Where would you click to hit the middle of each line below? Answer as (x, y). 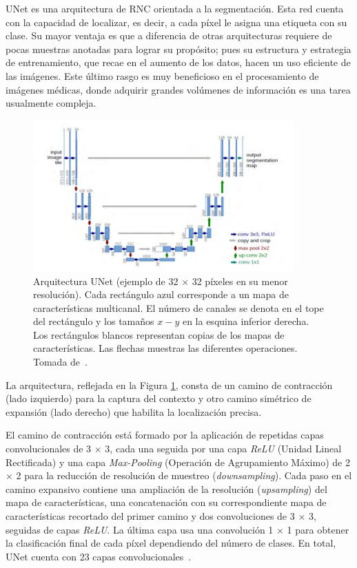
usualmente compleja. (51, 103)
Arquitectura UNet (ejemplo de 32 (106, 281)
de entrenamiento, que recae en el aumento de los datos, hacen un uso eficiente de (178, 62)
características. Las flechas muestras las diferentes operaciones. (165, 348)
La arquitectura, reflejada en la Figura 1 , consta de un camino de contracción (169, 385)
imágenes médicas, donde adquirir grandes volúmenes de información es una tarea (178, 89)
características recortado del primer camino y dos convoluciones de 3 (150, 516)
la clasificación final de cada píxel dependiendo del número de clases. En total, (171, 543)
